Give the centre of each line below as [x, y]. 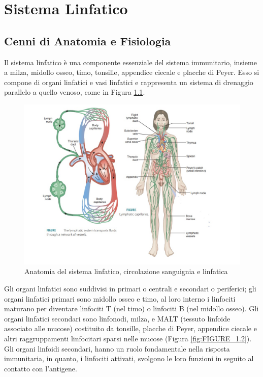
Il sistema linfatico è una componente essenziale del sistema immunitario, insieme [130, 62]
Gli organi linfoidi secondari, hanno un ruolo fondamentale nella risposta [117, 348]
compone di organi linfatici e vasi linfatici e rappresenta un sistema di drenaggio [129, 82]
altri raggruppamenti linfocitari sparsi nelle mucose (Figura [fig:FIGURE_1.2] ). [128, 338]
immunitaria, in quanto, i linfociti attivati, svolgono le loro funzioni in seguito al [129, 358]
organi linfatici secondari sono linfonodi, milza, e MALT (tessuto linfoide [117, 318]
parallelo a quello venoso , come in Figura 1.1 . [75, 92]
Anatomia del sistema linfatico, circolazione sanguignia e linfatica [126, 271]
